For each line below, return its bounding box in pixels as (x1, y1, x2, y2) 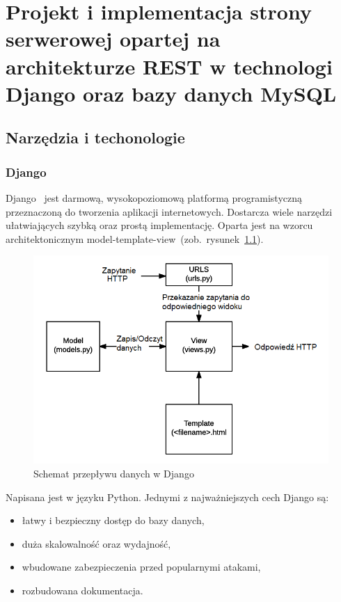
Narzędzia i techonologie (6, 127, 185, 148)
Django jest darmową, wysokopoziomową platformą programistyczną (6, 190, 303, 205)
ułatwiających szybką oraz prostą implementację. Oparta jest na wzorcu (6, 218, 313, 232)
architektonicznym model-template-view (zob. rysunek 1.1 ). (6, 231, 264, 246)
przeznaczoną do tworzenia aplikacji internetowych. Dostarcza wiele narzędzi (6, 204, 333, 219)
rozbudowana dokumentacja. (22, 583, 143, 597)
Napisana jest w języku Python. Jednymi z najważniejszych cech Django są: (6, 489, 329, 504)
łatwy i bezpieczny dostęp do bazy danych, (22, 513, 205, 528)
